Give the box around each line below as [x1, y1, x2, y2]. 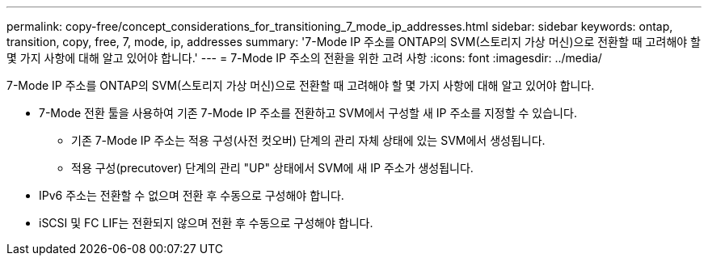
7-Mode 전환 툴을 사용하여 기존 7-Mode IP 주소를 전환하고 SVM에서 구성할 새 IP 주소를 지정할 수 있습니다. [39, 106, 577, 120]
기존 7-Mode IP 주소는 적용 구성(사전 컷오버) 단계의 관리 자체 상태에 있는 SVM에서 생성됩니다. [71, 133, 546, 147]
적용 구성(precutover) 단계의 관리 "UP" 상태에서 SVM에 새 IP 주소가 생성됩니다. [71, 161, 474, 175]
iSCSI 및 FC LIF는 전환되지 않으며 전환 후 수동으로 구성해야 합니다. [39, 216, 373, 230]
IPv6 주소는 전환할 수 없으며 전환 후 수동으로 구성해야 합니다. [39, 188, 344, 202]
